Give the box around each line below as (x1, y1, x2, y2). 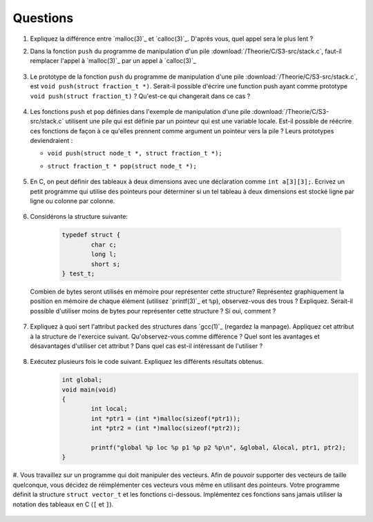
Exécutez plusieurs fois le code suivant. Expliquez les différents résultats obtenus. (30, 358, 264, 366)
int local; (90, 405, 128, 413)
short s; (90, 260, 121, 268)
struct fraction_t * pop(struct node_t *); (47, 162, 197, 170)
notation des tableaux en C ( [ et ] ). (12, 500, 114, 508)
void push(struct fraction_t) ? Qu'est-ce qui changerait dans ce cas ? (30, 92, 251, 100)
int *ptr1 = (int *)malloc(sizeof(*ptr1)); (90, 414, 241, 423)
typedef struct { (61, 231, 121, 239)
